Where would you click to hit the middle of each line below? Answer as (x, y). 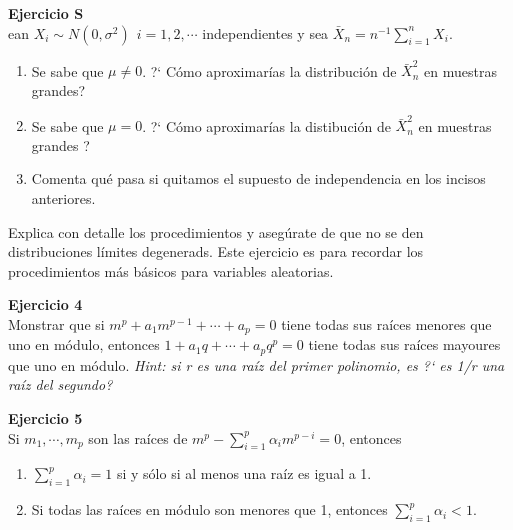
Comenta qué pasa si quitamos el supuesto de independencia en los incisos (258, 178)
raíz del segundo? (60, 384)
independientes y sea (265, 32)
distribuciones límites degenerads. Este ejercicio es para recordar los (216, 251)
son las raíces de (138, 437)
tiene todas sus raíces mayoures (404, 344)
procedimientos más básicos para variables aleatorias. (171, 270)
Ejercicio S (46, 13)
